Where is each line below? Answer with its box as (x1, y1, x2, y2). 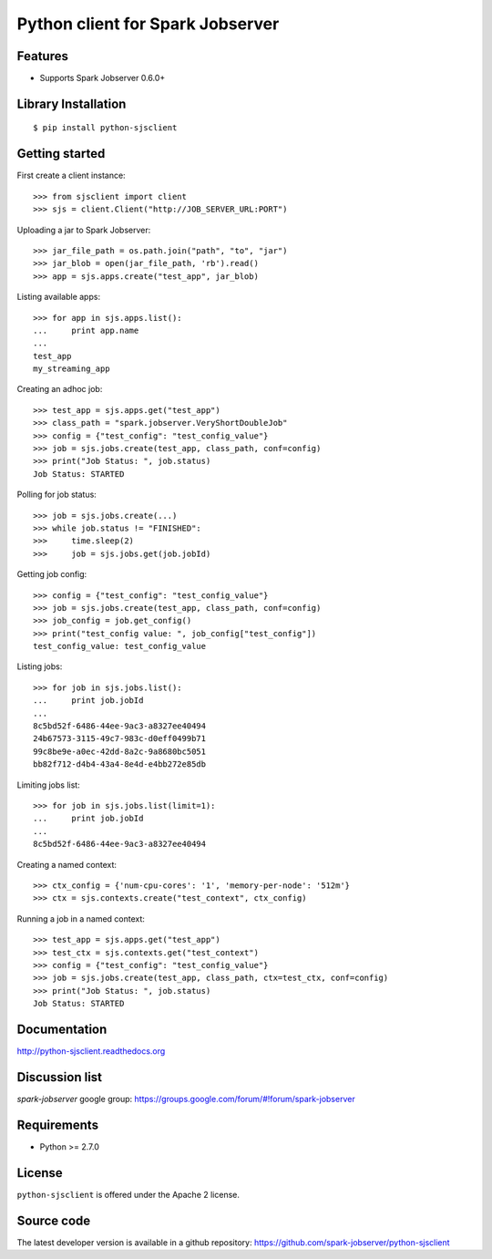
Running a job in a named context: (16, 913, 146, 924)
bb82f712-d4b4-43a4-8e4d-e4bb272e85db (33, 759, 207, 769)
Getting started (16, 146, 106, 161)
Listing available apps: (16, 292, 100, 303)
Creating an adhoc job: (16, 384, 103, 395)
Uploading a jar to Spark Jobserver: (16, 224, 151, 235)
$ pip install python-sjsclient (33, 123, 178, 133)
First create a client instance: (16, 170, 127, 181)
